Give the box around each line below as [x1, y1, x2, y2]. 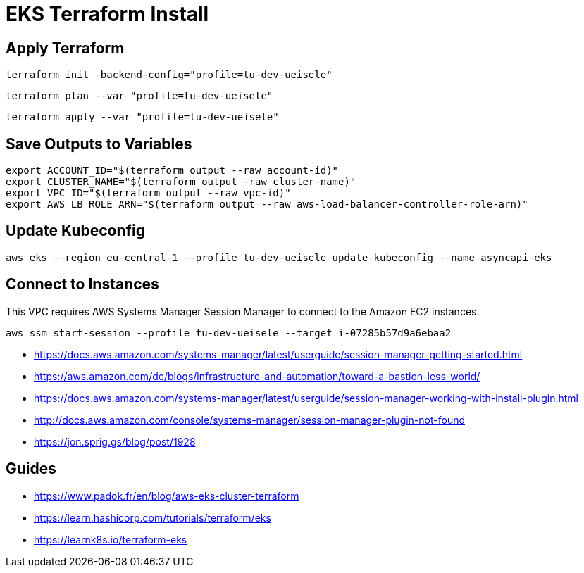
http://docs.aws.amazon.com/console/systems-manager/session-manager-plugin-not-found [34, 413, 466, 426]
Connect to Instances [6, 275, 159, 294]
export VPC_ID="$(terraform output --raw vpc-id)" [6, 187, 291, 199]
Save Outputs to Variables [6, 134, 192, 153]
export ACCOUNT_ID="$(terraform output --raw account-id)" [6, 165, 339, 177]
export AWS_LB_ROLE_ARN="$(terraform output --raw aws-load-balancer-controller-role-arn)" [6, 199, 528, 210]
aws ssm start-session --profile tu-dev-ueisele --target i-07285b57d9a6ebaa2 [6, 327, 452, 339]
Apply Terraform [6, 39, 125, 57]
